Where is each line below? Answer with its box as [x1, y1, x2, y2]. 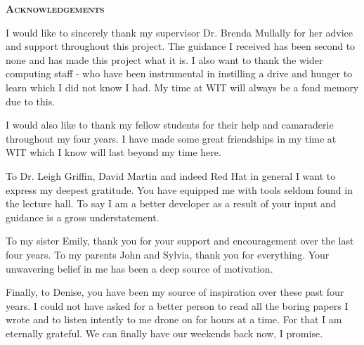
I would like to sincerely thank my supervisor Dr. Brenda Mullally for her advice [6, 25, 353, 39]
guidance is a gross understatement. [6, 209, 160, 224]
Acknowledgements [6, 1, 105, 15]
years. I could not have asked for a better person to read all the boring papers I [6, 298, 349, 313]
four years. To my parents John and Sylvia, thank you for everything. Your [6, 247, 330, 261]
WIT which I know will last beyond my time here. [6, 145, 221, 160]
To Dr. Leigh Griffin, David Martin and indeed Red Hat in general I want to [6, 168, 336, 183]
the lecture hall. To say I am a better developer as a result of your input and [6, 196, 337, 211]
